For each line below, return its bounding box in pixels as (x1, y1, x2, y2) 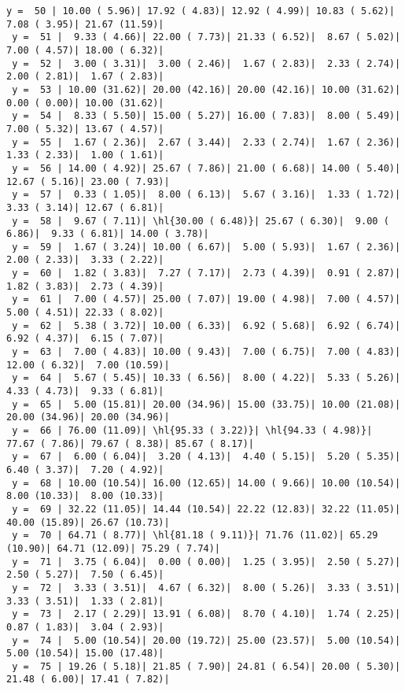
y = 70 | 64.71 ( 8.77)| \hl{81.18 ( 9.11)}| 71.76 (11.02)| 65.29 (12, 530, 378, 541)
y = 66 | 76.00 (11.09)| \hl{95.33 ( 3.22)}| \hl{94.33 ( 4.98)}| (12, 425, 373, 436)
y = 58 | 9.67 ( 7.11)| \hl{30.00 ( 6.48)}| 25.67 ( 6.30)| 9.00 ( (12, 215, 389, 227)
